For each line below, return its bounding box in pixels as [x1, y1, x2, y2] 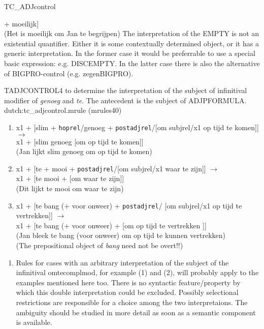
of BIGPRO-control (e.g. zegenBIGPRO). [4, 68, 134, 78]
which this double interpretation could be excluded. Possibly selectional [16, 287, 239, 297]
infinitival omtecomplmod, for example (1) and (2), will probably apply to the [16, 267, 259, 278]
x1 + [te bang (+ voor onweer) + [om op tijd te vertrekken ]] [16, 220, 207, 230]
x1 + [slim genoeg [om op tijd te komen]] [16, 136, 144, 146]
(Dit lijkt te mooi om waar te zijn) [16, 183, 124, 194]
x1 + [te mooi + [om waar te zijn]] [16, 173, 124, 184]
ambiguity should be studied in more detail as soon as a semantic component [16, 307, 256, 317]
